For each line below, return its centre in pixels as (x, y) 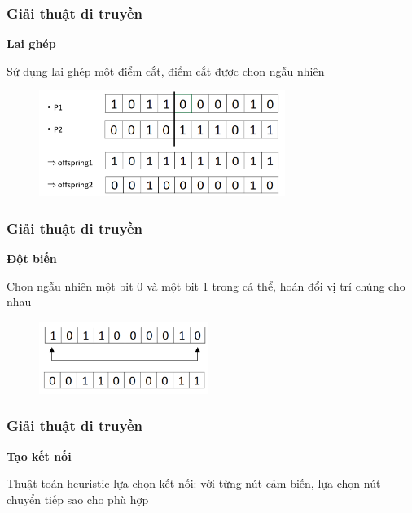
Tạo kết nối (39, 456)
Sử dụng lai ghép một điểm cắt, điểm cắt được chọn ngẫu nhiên (166, 70)
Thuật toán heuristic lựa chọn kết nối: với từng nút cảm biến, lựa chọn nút (194, 483)
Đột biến (32, 259)
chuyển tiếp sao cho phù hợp (78, 499)
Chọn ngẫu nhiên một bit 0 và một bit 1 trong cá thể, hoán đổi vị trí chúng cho (206, 285)
